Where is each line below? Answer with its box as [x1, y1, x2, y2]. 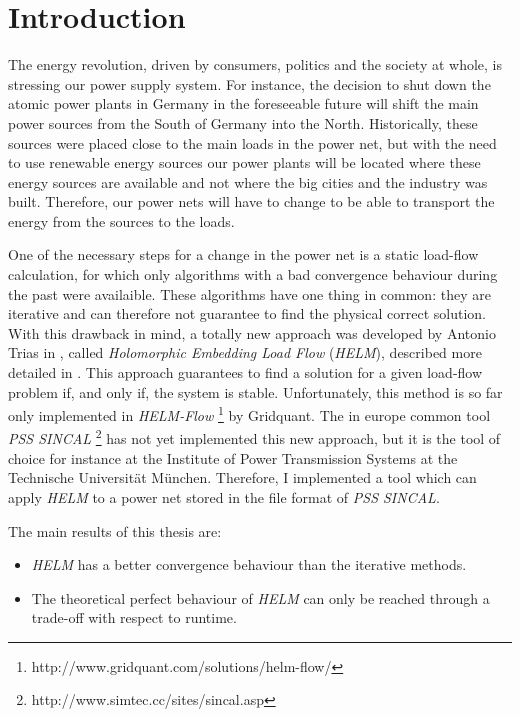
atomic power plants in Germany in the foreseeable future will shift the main [8, 93, 479, 114]
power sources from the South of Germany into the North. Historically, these [8, 112, 478, 133]
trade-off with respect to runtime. [31, 607, 237, 628]
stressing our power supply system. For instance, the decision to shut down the [8, 73, 491, 94]
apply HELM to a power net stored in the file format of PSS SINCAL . [8, 486, 440, 507]
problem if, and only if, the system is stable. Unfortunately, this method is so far [8, 381, 503, 402]
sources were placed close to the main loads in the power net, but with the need [8, 132, 497, 153]
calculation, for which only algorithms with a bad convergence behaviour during [8, 264, 498, 285]
